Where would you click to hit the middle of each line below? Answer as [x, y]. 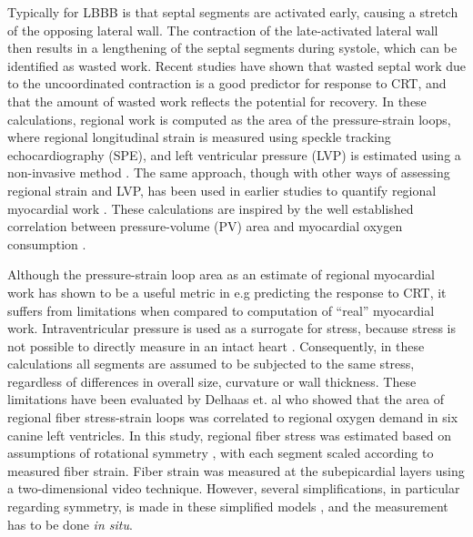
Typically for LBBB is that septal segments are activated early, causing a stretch [233, 12]
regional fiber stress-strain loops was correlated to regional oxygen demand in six [233, 417]
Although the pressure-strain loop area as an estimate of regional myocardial [221, 274]
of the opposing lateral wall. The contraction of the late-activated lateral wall [223, 30]
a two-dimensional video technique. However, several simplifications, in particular [234, 488]
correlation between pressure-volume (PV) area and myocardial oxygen [205, 226]
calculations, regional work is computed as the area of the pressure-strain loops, [229, 119]
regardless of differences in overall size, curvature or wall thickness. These [212, 381]
